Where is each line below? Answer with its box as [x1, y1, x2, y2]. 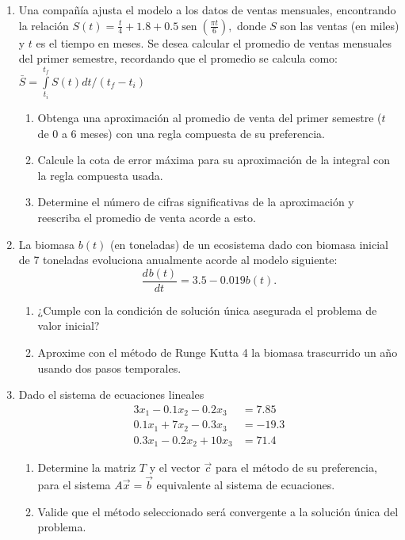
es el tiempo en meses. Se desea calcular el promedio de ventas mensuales [36, 34, 392, 51]
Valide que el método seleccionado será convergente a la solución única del [37, 503, 399, 519]
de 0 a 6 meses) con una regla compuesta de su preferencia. [37, 124, 326, 141]
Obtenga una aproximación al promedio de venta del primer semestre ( [37, 109, 382, 125]
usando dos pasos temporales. [37, 359, 181, 376]
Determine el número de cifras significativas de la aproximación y [37, 193, 354, 210]
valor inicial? [37, 317, 100, 334]
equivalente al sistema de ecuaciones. [156, 477, 335, 492]
